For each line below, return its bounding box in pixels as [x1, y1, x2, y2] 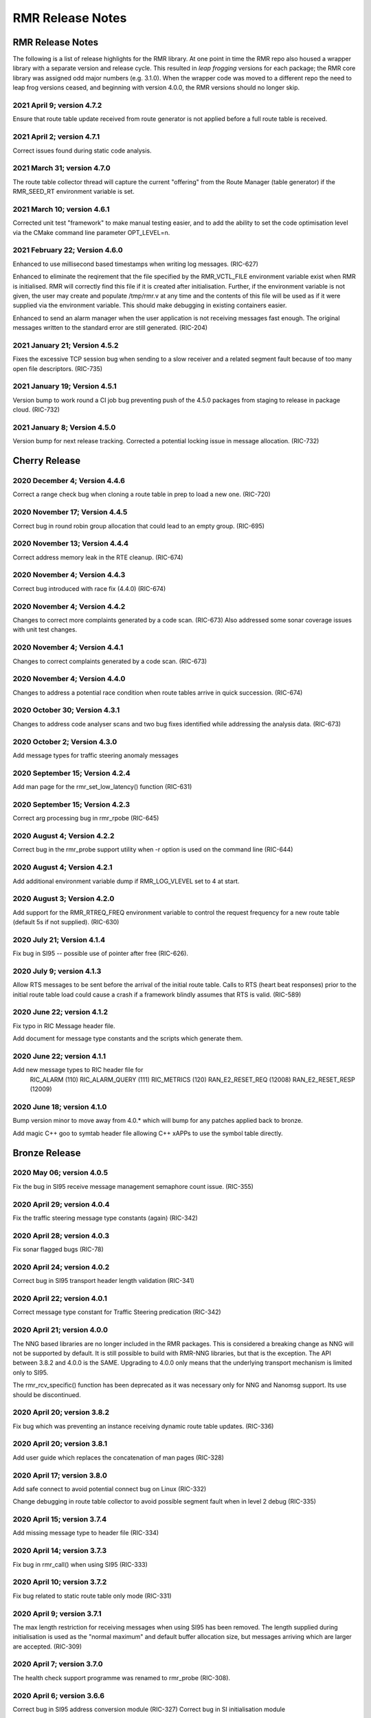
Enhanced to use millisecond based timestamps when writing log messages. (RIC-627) [12, 260, 259, 268]
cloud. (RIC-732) [12, 405, 60, 414]
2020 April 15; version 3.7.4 [12, 1515, 107, 1524]
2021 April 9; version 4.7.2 [12, 100, 102, 110]
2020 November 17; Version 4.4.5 [12, 507, 128, 517]
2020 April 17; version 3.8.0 [12, 1471, 108, 1480]
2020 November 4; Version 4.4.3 [12, 570, 126, 580]
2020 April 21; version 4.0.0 [12, 1325, 109, 1335]
